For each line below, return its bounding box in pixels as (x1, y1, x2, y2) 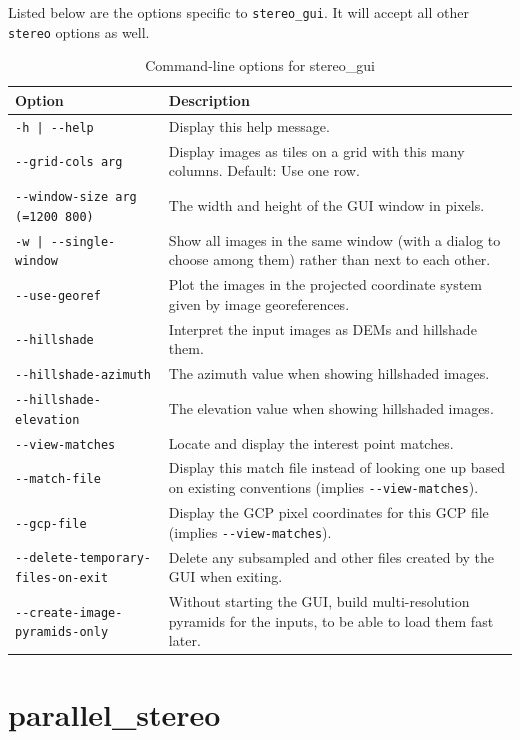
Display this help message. (168, 115, 330, 136)
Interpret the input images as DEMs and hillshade (168, 318, 477, 339)
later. (168, 630, 201, 651)
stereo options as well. (8, 21, 150, 42)
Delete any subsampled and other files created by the (168, 546, 495, 567)
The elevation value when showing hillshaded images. (168, 397, 494, 418)
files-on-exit (15, 571, 109, 586)
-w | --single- (15, 234, 116, 249)
